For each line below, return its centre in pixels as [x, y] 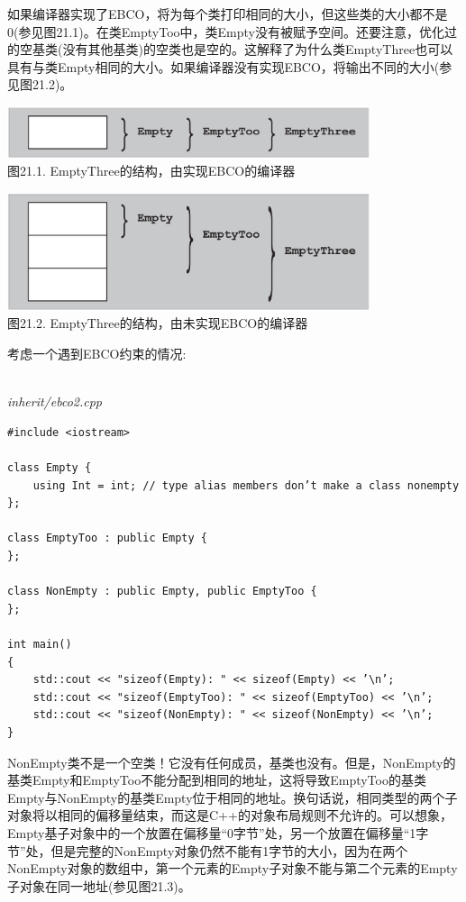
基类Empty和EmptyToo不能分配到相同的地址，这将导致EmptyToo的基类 [217, 780]
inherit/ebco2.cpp [55, 401]
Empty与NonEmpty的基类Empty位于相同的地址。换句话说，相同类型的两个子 [233, 797]
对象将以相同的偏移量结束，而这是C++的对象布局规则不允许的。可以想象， [230, 815]
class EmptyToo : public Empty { [107, 538]
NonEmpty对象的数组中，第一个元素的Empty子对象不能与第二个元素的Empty [233, 868]
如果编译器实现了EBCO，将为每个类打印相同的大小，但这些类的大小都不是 [228, 14]
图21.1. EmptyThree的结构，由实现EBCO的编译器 [151, 171]
